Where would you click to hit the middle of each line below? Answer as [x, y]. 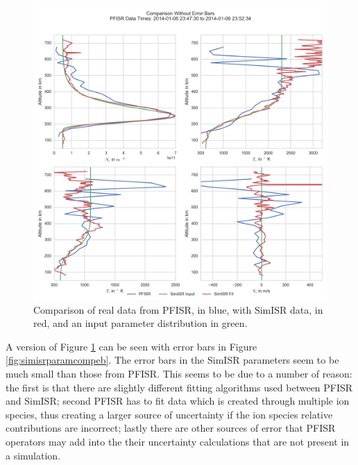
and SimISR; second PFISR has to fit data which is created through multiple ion [178, 401]
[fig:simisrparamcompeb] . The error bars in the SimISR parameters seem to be [172, 360]
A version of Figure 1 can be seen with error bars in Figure [131, 346]
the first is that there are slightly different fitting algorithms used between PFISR [179, 387]
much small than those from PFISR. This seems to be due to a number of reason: [179, 373]
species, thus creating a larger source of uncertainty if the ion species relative [169, 414]
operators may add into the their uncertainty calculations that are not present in [178, 441]
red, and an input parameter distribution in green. [140, 323]
